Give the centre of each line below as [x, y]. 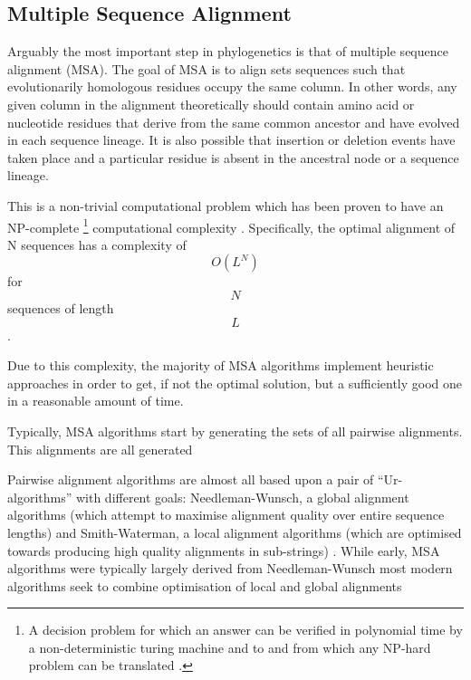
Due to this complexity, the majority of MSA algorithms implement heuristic [221, 365]
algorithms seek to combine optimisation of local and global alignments [205, 585]
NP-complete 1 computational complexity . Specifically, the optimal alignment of [231, 225]
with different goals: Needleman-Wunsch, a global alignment [242, 497]
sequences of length [61, 307]
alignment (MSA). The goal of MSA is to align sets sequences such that [207, 68]
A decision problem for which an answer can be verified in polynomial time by [245, 630]
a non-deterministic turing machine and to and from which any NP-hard [230, 647]
